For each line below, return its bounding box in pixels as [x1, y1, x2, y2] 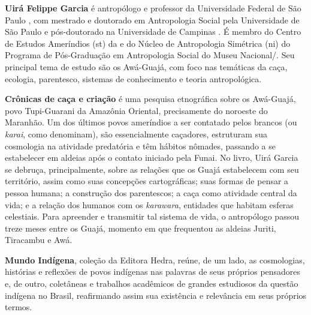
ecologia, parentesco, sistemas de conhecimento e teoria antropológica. [5, 72, 262, 85]
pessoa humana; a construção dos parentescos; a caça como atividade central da [5, 186, 297, 199]
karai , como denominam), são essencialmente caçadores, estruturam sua [5, 127, 267, 140]
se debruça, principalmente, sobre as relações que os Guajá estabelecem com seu [5, 163, 299, 175]
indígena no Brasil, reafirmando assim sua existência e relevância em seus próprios [5, 289, 307, 301]
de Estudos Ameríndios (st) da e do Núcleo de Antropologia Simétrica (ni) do [5, 37, 291, 49]
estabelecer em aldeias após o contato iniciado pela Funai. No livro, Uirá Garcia [5, 151, 298, 164]
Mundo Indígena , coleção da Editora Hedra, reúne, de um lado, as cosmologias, [5, 253, 305, 266]
